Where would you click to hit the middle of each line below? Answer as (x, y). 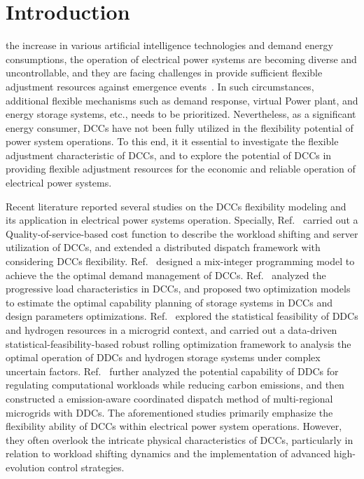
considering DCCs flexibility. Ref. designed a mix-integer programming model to (180, 261)
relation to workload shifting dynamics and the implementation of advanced (168, 453)
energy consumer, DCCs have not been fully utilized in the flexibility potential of (180, 127)
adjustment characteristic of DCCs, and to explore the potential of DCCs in (169, 155)
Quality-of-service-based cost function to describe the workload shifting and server (182, 233)
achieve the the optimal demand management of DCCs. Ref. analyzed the (166, 275)
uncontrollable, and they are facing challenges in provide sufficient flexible (164, 73)
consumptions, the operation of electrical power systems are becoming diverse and (181, 59)
